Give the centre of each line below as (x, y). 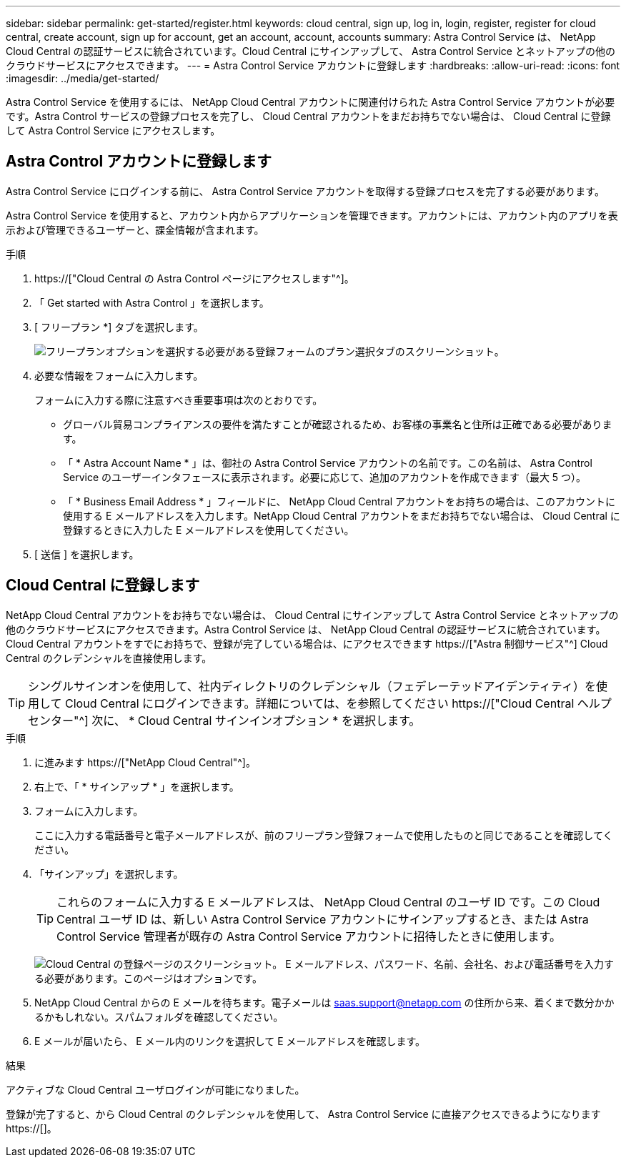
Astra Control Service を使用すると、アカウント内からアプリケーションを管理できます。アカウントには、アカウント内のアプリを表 (312, 215)
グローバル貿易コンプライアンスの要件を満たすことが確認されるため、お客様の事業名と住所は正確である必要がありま (338, 424)
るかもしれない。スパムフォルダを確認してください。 (159, 1016)
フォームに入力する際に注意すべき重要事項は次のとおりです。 (179, 400)
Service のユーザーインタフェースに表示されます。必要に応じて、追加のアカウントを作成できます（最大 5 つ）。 (325, 477)
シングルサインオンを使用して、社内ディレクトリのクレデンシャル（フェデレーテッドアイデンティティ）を (312, 686)
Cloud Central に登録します (103, 585)
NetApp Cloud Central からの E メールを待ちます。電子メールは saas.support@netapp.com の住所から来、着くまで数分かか (324, 1002)
